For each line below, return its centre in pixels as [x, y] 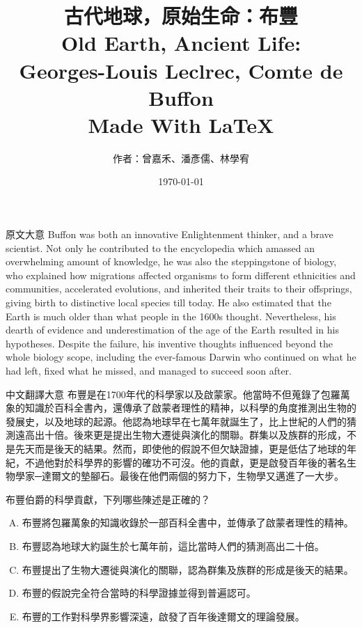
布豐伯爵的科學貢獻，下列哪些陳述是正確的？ [108, 499]
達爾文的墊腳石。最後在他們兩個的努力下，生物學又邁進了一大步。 [192, 476]
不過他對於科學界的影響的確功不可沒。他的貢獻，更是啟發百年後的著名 [186, 462]
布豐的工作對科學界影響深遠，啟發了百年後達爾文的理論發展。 [163, 616]
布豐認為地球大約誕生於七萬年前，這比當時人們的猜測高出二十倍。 [173, 545]
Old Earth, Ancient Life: [181, 43]
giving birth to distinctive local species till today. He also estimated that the [168, 303]
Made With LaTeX [181, 124]
